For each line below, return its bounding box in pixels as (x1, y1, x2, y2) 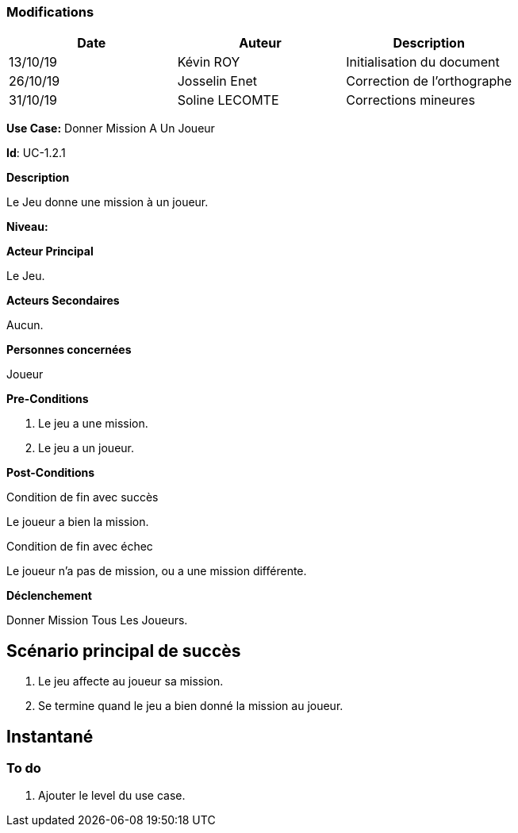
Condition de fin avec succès (6, 490, 159, 505)
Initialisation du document (346, 54, 500, 71)
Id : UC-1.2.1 (6, 146, 66, 160)
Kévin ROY (177, 54, 240, 71)
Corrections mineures (346, 92, 475, 109)
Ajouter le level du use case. (38, 789, 186, 803)
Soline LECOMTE (177, 92, 279, 109)
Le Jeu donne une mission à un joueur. (6, 195, 209, 209)
